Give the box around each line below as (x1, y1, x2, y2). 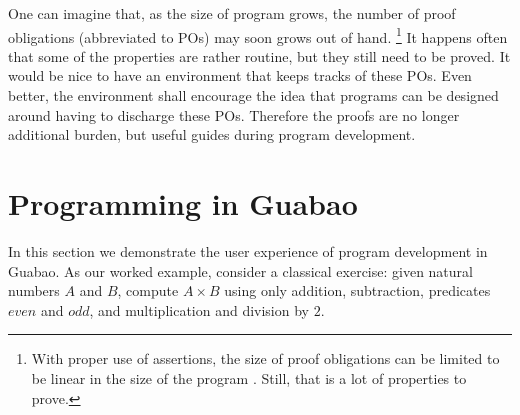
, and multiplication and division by (89, 299, 309, 320)
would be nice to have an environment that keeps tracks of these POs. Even (8, 65, 472, 86)
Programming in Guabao (8, 183, 358, 223)
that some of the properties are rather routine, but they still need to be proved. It (8, 45, 511, 66)
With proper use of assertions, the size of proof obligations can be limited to (31, 348, 500, 369)
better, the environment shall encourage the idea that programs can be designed (8, 85, 499, 106)
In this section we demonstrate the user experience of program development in (8, 240, 488, 261)
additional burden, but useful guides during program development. (8, 124, 416, 145)
